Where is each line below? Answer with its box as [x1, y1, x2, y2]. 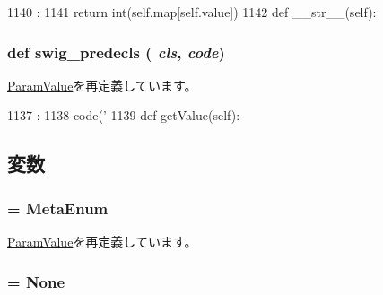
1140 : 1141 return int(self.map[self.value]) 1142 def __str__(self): [7, 3, 377, 21]
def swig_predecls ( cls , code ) [7, 40, 225, 63]
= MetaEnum [7, 196, 109, 219]
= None [7, 270, 65, 292]
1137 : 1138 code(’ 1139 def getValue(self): [7, 106, 240, 125]
